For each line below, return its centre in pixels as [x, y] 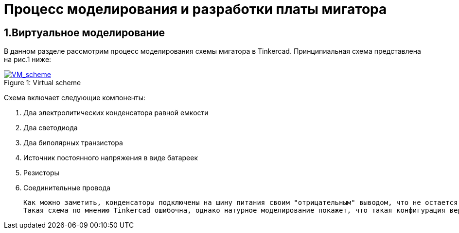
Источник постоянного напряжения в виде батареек [111, 158]
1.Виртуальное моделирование [85, 32]
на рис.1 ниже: [28, 60]
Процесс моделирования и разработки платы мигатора [195, 9]
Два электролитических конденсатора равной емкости [116, 113]
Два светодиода [51, 128]
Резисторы [41, 173]
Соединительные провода [67, 188]
